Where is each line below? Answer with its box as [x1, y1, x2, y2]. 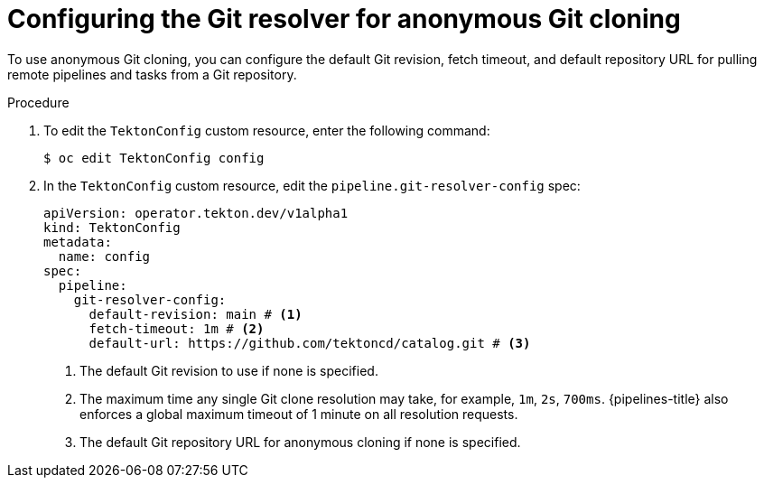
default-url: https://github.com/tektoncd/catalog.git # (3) [89, 335, 531, 350]
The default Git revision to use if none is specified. [79, 362, 378, 378]
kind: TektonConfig [43, 219, 181, 235]
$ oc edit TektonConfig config [43, 150, 265, 165]
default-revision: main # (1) [89, 306, 303, 322]
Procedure [7, 94, 70, 110]
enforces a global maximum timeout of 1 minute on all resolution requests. [79, 406, 518, 422]
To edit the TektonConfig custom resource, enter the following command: [43, 122, 490, 138]
